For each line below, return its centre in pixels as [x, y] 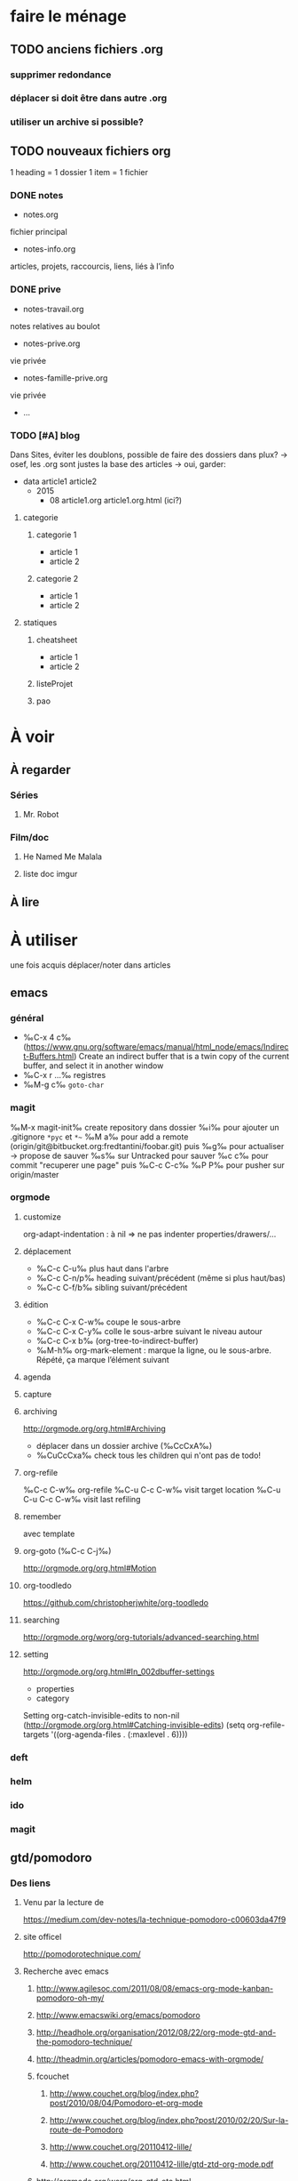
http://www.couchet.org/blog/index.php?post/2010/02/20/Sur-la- [169, 2121]
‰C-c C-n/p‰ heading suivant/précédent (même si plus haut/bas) [161, 1277]
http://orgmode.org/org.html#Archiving [94, 1429]
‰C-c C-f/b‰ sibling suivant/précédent [112, 1287]
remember [42, 1516]
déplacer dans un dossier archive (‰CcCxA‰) [124, 1445]
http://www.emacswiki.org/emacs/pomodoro [118, 2016]
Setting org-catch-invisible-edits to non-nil [101, 1715]
